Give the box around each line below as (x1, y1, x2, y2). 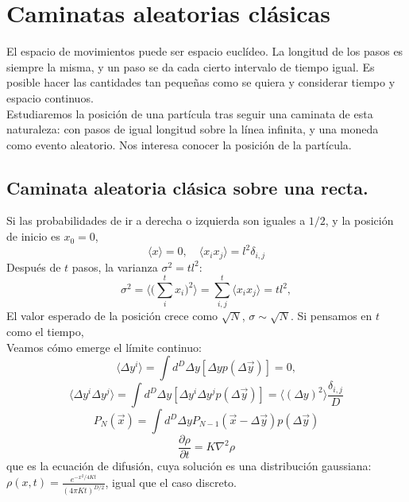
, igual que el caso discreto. (105, 473, 237, 490)
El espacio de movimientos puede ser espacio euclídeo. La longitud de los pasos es (6, 43, 403, 60)
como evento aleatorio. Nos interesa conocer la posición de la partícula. (6, 136, 352, 153)
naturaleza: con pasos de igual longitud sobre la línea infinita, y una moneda (6, 121, 379, 137)
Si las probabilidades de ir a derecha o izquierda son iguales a (6, 212, 306, 229)
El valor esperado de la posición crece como (6, 307, 218, 324)
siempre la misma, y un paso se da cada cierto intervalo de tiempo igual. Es (6, 58, 375, 75)
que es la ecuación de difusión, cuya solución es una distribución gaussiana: (6, 458, 372, 474)
